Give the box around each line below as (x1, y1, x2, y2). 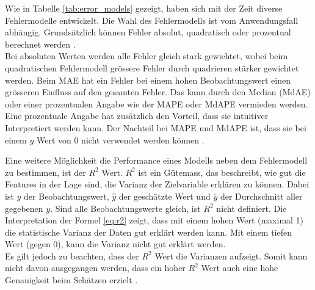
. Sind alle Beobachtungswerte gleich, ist (50, 201, 201, 214)
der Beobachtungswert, (24, 189, 109, 202)
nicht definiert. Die (216, 201, 287, 214)
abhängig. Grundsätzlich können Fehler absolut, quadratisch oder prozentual (5, 26, 291, 38)
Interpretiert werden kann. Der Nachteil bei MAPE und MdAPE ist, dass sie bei (5, 121, 306, 134)
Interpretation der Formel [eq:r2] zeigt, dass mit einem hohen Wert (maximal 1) (5, 214, 304, 227)
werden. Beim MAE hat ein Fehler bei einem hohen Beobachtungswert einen (5, 73, 291, 86)
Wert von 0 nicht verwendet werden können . (36, 133, 205, 146)
